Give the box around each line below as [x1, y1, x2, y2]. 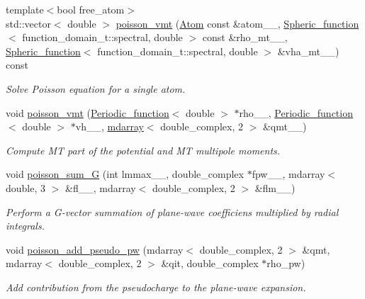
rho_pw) [266, 256, 305, 271]
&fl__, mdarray [65, 180, 136, 195]
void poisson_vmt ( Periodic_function [6, 105, 169, 120]
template [6, 2, 44, 16]
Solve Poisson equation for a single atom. [6, 81, 186, 96]
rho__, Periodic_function [239, 105, 353, 120]
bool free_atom [57, 2, 125, 16]
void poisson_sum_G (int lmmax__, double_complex [6, 167, 244, 181]
